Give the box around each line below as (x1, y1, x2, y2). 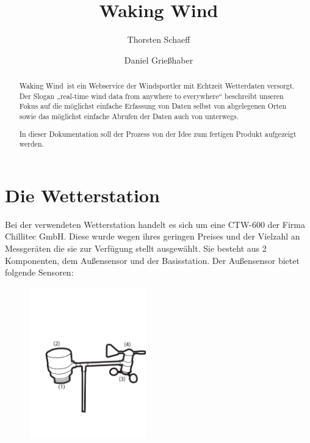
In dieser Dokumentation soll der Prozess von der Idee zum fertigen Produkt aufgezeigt (19, 128, 297, 139)
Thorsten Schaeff (127, 33, 190, 46)
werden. (19, 139, 44, 149)
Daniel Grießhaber (124, 53, 193, 66)
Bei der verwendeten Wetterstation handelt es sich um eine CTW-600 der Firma (5, 218, 305, 230)
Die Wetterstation (5, 182, 160, 207)
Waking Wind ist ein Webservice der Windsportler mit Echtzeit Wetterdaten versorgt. (19, 81, 295, 91)
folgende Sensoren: (5, 266, 74, 279)
